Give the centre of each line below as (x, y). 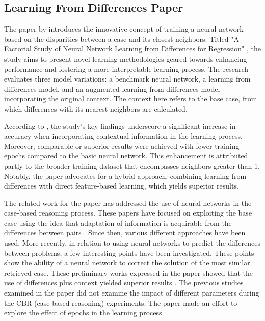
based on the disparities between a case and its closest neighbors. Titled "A (122, 38)
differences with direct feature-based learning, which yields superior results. (122, 186)
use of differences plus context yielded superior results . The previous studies (124, 283)
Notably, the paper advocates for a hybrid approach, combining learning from (125, 176)
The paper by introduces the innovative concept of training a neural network (124, 29)
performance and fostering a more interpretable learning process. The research (126, 69)
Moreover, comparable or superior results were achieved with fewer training (122, 145)
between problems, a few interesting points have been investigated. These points (129, 252)
